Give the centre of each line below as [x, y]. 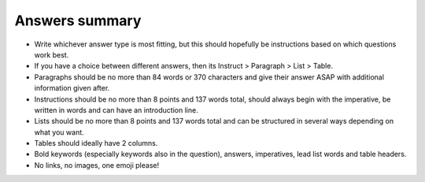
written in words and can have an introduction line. [116, 110]
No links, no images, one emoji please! [97, 165]
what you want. [59, 132]
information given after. [72, 88]
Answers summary [78, 20]
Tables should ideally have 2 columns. [96, 143]
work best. [52, 54]
